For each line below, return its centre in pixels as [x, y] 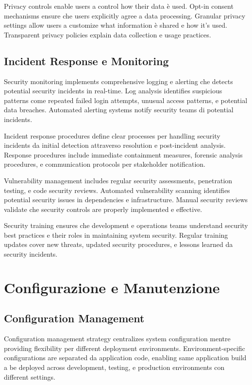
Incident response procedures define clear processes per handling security [112, 135]
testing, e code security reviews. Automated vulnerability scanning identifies [117, 190]
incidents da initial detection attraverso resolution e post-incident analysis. [115, 145]
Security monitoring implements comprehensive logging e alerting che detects [118, 81]
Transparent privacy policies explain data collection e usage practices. [108, 34]
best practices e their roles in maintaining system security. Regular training [116, 235]
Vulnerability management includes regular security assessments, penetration [118, 180]
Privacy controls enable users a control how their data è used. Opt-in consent [119, 6]
